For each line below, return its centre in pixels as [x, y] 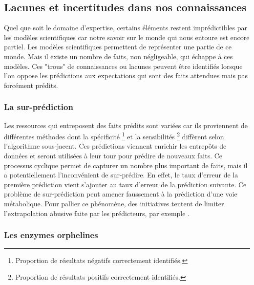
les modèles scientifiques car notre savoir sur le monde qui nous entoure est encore [127, 37]
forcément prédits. [31, 85]
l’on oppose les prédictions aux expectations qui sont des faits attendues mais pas [126, 76]
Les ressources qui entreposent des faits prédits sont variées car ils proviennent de [126, 125]
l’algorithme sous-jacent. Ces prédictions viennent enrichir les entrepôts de [115, 146]
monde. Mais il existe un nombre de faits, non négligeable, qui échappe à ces [118, 56]
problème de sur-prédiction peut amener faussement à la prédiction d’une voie [121, 194]
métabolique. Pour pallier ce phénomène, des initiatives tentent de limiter [114, 203]
